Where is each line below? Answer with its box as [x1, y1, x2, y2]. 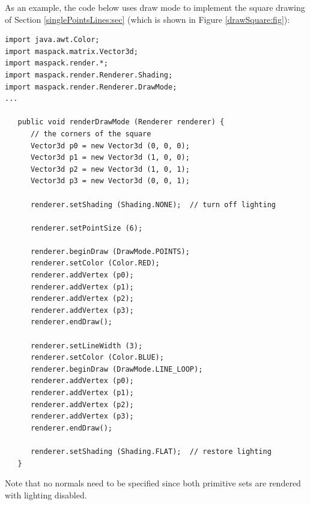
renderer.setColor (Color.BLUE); [30, 353, 164, 362]
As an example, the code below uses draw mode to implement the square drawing [5, 1, 305, 13]
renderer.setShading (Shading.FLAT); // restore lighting [30, 447, 272, 456]
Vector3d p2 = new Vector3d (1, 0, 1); [30, 165, 190, 174]
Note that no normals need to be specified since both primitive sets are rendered [5, 477, 301, 489]
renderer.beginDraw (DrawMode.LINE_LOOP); [30, 364, 203, 373]
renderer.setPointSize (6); [30, 223, 143, 232]
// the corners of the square [30, 129, 151, 138]
